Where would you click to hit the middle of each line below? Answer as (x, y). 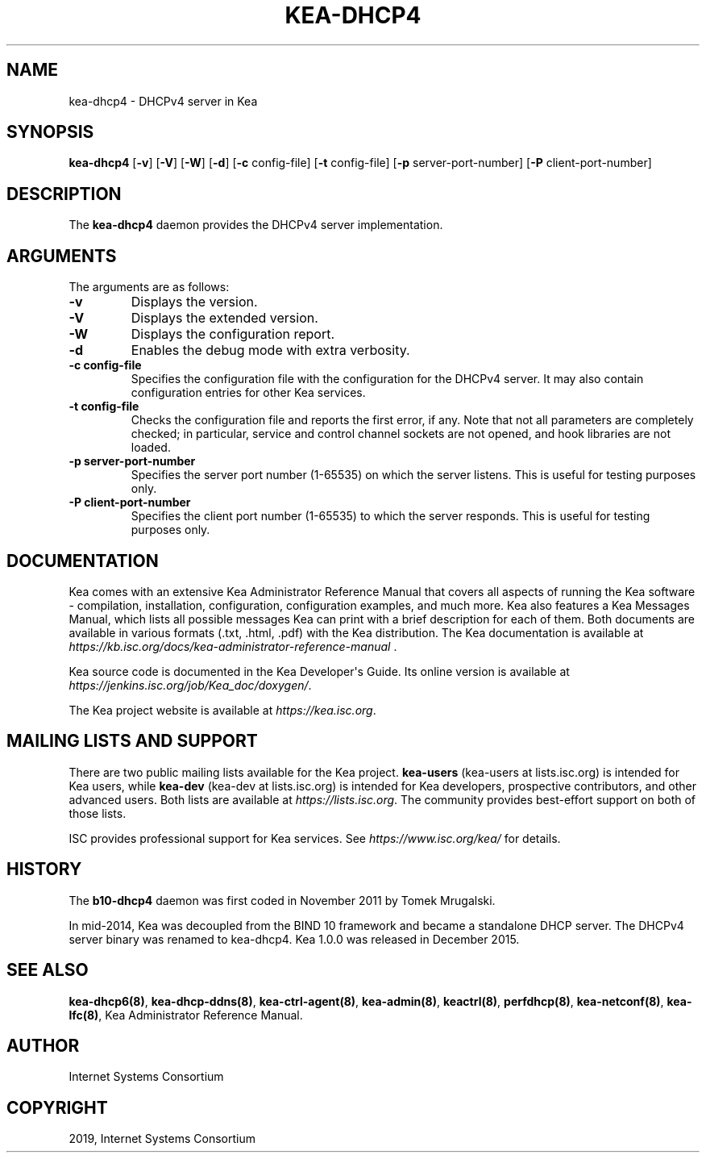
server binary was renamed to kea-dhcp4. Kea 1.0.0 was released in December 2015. (294, 939)
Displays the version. (194, 302)
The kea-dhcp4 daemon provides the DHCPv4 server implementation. (256, 225)
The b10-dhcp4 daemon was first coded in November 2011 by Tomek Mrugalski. (282, 900)
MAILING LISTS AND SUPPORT (132, 741)
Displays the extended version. (224, 318)
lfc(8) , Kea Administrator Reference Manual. (186, 1015)
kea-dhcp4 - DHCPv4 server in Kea (163, 101)
